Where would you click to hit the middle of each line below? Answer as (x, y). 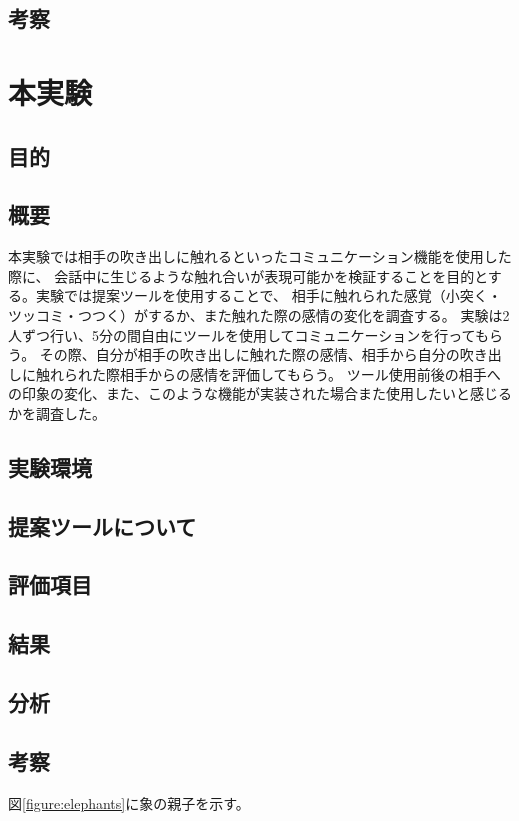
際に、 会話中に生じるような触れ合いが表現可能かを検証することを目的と (248, 275)
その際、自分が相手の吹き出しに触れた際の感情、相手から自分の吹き (263, 354)
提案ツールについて (102, 525)
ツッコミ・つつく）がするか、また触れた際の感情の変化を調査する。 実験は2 (259, 314)
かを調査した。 (57, 412)
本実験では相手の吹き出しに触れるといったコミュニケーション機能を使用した (260, 256)
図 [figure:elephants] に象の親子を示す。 (129, 802)
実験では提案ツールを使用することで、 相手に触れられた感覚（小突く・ (268, 295)
